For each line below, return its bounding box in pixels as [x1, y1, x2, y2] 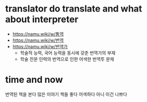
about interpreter [5, 14, 79, 25]
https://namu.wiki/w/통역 [12, 31, 64, 37]
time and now [5, 74, 63, 85]
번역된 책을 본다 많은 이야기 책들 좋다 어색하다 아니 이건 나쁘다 [5, 91, 127, 97]
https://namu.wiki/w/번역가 [12, 43, 68, 49]
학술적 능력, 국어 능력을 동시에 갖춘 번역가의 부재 [20, 50, 116, 56]
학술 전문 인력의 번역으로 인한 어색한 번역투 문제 [20, 56, 114, 62]
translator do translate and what [5, 3, 142, 15]
